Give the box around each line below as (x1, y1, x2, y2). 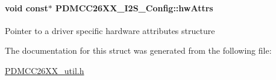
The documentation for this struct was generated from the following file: (5, 44, 272, 57)
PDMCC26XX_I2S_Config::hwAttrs (55, 1, 213, 14)
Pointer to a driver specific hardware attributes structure (5, 24, 215, 36)
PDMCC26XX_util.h (5, 64, 84, 76)
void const (5, 1, 48, 14)
